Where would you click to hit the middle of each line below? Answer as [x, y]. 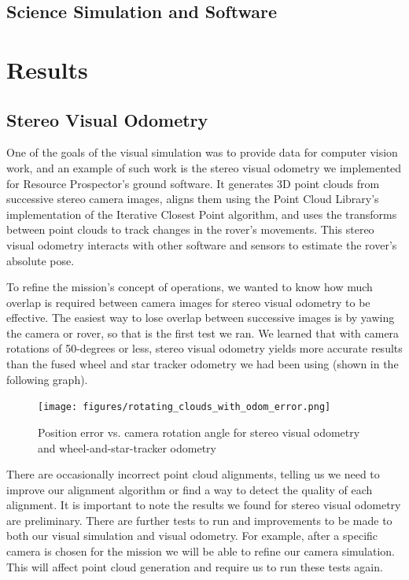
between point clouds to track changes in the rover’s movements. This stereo [190, 229]
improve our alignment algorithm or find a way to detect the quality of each [190, 489]
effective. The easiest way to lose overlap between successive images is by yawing [201, 318]
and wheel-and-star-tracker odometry [127, 447]
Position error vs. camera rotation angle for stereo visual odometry [199, 432]
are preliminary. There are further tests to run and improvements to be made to [199, 520]
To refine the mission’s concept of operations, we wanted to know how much [190, 287]
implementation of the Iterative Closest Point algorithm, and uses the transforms [202, 214]
